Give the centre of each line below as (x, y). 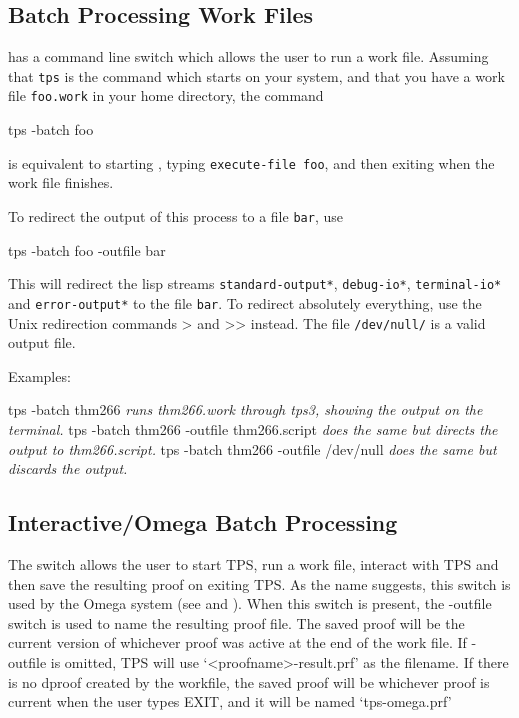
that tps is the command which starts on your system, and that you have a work (256, 75)
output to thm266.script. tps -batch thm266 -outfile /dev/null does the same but (252, 448)
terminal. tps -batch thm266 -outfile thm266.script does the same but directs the (253, 428)
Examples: (39, 375)
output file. (42, 342)
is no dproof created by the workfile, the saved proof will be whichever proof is (249, 681)
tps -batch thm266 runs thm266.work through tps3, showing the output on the (245, 409)
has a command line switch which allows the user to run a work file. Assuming (248, 56)
